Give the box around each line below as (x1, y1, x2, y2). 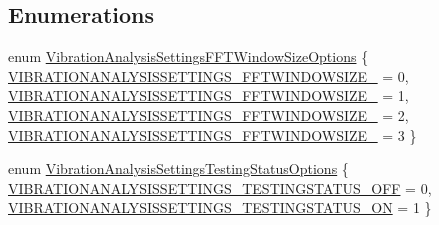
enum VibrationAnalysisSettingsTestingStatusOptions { (8, 158, 349, 179)
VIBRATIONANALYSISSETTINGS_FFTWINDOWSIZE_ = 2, (8, 104, 409, 125)
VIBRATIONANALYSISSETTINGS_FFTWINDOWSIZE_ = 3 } (8, 124, 417, 145)
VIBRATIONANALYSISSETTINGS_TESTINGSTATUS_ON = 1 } (8, 197, 432, 218)
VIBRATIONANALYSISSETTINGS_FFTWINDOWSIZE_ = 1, (8, 85, 409, 106)
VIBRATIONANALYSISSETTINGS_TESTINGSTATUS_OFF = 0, (8, 177, 432, 198)
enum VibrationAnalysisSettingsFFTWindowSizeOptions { (8, 46, 369, 67)
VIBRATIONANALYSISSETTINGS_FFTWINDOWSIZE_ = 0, (8, 65, 409, 86)
